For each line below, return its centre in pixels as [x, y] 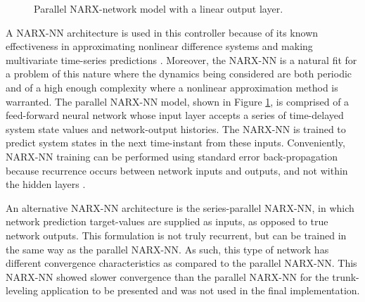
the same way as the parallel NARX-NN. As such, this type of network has [167, 249]
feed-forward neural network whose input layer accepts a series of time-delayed [175, 115]
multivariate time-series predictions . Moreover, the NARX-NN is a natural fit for [181, 59]
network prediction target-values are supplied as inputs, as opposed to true [167, 221]
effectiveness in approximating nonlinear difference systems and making [159, 46]
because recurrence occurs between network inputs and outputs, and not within [177, 170]
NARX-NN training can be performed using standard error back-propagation [172, 156]
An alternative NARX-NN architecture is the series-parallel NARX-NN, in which [180, 207]
